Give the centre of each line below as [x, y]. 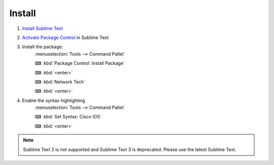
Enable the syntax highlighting [54, 100]
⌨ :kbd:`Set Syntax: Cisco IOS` [68, 117]
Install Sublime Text [42, 28]
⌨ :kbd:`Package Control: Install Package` [80, 63]
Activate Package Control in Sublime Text [65, 37]
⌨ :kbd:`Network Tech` [60, 81]
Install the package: [43, 47]
